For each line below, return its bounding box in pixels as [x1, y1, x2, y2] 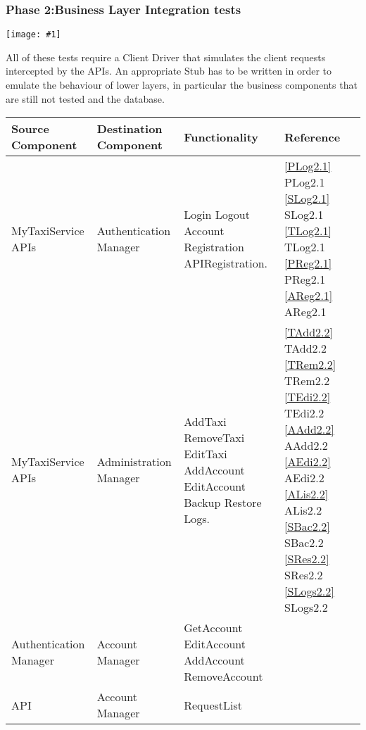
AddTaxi [184, 413, 227, 429]
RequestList [184, 696, 243, 713]
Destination [96, 120, 163, 137]
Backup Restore [184, 493, 262, 510]
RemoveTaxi [184, 429, 245, 446]
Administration [96, 453, 172, 470]
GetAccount [184, 619, 243, 636]
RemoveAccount [184, 668, 263, 685]
